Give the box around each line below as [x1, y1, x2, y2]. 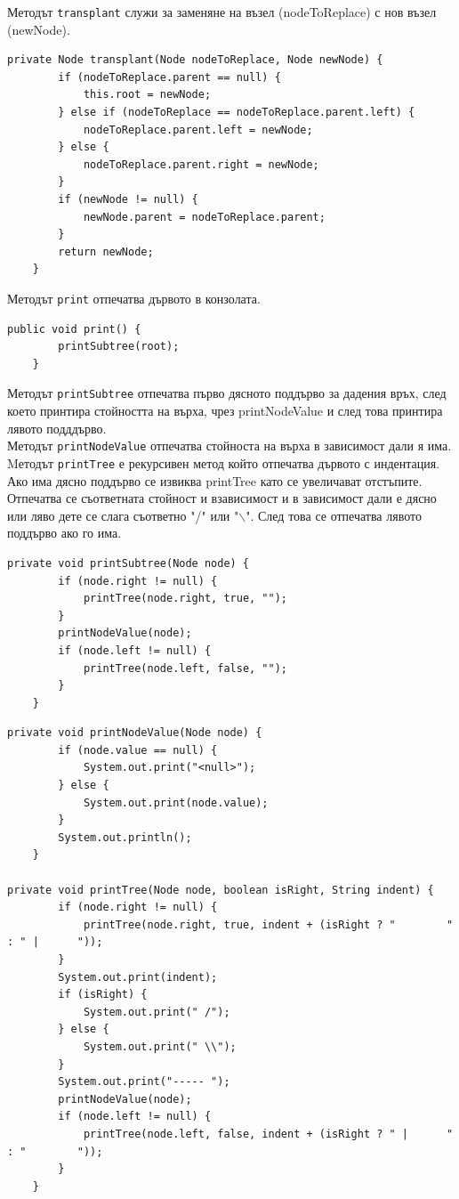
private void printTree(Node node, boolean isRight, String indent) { [7, 883, 434, 896]
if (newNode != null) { [58, 193, 198, 206]
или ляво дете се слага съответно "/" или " [7, 506, 239, 524]
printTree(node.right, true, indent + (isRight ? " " [83, 918, 454, 931]
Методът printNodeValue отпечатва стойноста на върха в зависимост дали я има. [7, 436, 452, 455]
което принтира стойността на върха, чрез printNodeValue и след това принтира [7, 401, 443, 420]
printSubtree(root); [58, 340, 180, 353]
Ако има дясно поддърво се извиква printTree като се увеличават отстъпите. [7, 471, 423, 490]
